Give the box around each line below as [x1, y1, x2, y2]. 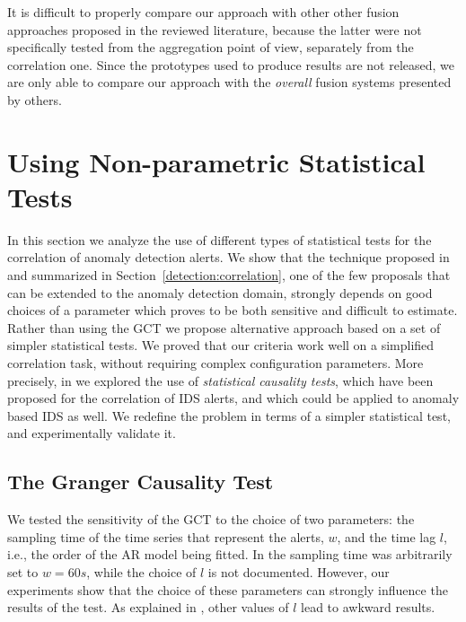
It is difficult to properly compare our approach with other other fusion [7, 3, 400, 21]
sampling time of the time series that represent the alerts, [7, 527, 324, 546]
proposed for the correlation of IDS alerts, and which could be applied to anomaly [7, 389, 460, 407]
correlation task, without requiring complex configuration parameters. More [7, 354, 424, 372]
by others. [7, 90, 62, 109]
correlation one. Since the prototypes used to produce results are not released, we [7, 55, 455, 74]
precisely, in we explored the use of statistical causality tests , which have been [7, 371, 434, 390]
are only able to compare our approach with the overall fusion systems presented [7, 73, 452, 92]
